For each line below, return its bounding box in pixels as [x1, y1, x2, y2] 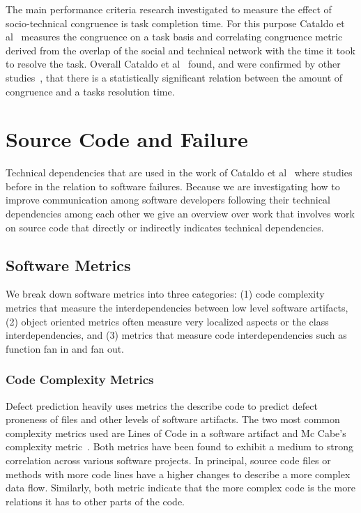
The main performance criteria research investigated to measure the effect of [6, 2, 332, 16]
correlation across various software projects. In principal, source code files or [6, 453, 331, 468]
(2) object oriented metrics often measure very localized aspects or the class [6, 314, 329, 328]
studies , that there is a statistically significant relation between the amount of [6, 70, 343, 84]
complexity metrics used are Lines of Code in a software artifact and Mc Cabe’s [6, 425, 346, 440]
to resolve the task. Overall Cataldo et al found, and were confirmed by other [6, 56, 341, 71]
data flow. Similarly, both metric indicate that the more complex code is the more [6, 480, 355, 495]
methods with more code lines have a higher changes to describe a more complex [6, 466, 351, 481]
